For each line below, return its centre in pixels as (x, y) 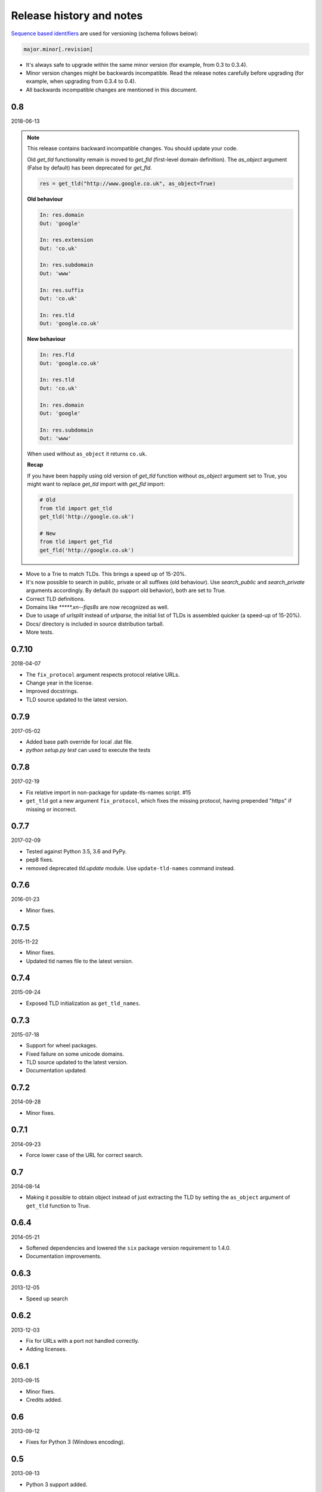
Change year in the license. (60, 683)
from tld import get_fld (76, 542)
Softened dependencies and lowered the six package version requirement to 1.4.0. (129, 1248)
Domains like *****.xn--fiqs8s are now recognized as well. (97, 607)
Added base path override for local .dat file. (80, 742)
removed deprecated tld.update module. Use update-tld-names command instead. (131, 868)
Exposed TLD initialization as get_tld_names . (83, 1003)
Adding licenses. (47, 1349)
